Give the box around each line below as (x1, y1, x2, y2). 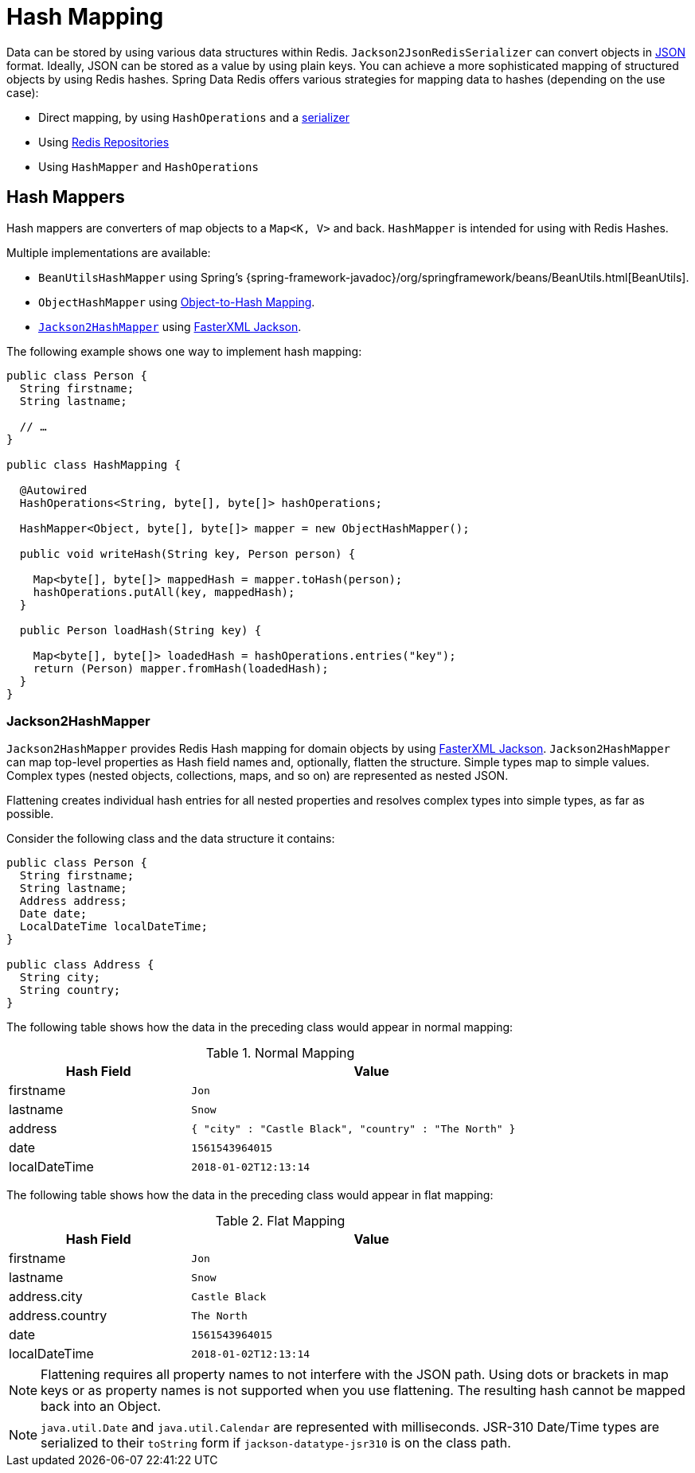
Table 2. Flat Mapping (215, 1213, 346, 1229)
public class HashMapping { (6, 458, 182, 471)
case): (6, 85, 39, 99)
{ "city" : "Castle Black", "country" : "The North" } (191, 1122, 516, 1135)
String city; (19, 971, 101, 984)
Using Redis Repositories (38, 134, 170, 149)
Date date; (19, 907, 88, 921)
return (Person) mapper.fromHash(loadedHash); (33, 661, 329, 675)
